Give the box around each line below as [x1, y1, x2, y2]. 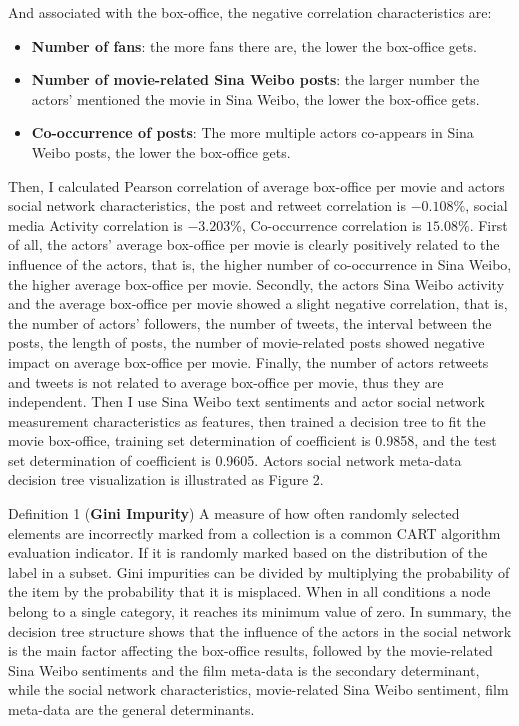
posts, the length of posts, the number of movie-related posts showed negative [8, 332, 485, 353]
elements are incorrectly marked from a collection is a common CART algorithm [8, 522, 501, 543]
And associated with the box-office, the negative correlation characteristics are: [8, 2, 492, 22]
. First [469, 214, 508, 235]
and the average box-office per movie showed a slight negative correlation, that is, [8, 293, 508, 314]
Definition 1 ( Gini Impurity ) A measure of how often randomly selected [8, 503, 460, 524]
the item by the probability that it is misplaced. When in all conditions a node [8, 581, 491, 602]
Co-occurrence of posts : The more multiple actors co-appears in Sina [31, 122, 474, 143]
